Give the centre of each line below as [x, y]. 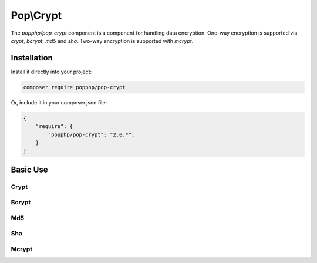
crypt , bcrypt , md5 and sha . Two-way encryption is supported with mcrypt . [102, 41]
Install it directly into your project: [51, 72]
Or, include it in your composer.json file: [59, 102]
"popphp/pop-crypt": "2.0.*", [91, 134]
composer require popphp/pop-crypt [74, 87]
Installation [32, 58]
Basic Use [29, 169]
